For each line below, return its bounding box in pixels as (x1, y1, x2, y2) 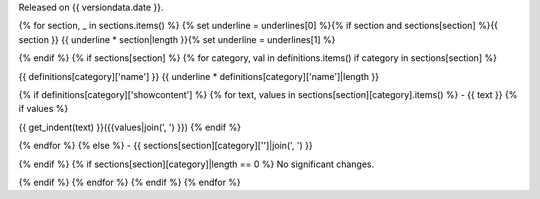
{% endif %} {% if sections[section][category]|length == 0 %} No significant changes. (18, 158, 375, 170)
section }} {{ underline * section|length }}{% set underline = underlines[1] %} (18, 33, 336, 45)
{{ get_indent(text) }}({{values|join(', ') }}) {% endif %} (18, 121, 242, 133)
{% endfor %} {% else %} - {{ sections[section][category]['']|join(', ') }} (18, 140, 314, 152)
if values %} (18, 103, 69, 115)
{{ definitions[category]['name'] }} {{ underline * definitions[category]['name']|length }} (18, 70, 380, 82)
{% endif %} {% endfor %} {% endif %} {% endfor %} (18, 176, 242, 188)
